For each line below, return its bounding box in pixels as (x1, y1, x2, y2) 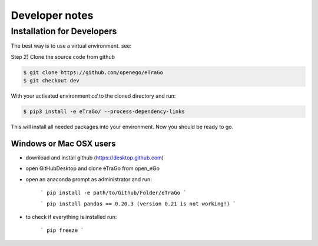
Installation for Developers (11, 26, 117, 36)
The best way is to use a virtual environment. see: (11, 42, 132, 49)
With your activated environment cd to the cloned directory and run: (11, 92, 176, 99)
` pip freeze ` (40, 227, 85, 234)
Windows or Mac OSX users (11, 138, 116, 148)
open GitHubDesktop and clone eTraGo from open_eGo (25, 165, 160, 172)
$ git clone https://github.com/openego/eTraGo (23, 69, 163, 76)
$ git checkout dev (23, 77, 79, 84)
